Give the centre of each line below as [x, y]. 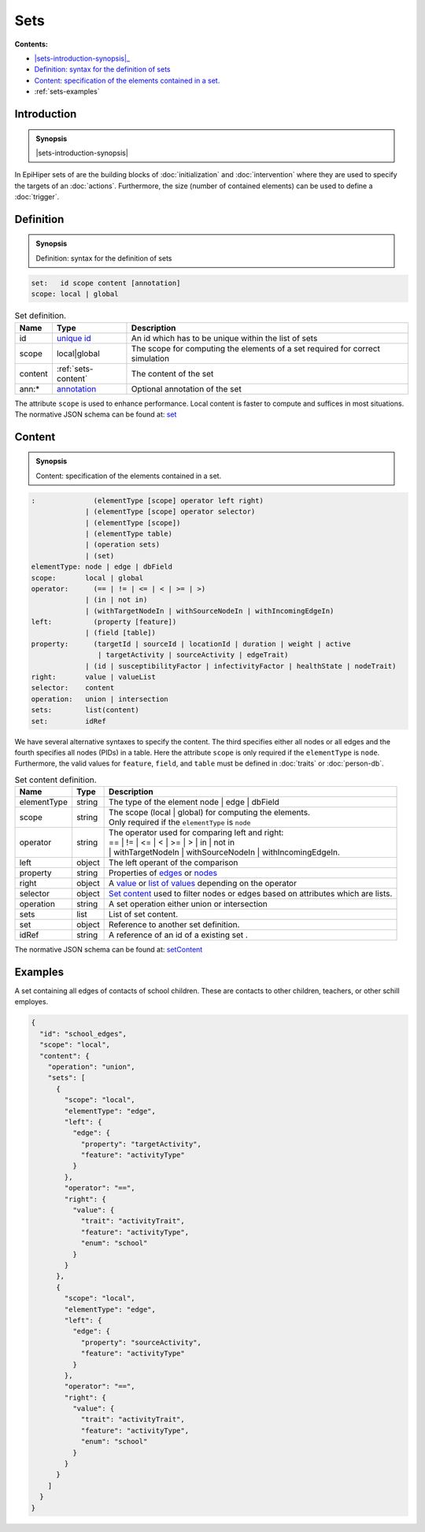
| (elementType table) [129, 533]
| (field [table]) [121, 633]
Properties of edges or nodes [163, 873]
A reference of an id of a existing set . [178, 935]
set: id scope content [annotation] [106, 283]
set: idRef [68, 721]
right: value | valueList [94, 677]
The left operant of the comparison [174, 862]
